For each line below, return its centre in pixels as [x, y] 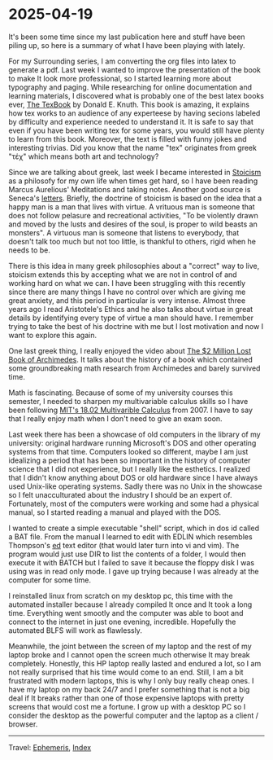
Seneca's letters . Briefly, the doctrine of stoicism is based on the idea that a [135, 198]
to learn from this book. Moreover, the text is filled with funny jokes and [128, 138]
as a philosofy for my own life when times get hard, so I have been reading [133, 181]
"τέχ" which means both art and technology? [84, 156]
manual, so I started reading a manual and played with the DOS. [115, 512]
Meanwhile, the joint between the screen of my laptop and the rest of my [130, 646]
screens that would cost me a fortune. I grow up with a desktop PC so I [127, 706]
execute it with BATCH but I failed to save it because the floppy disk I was [131, 562]
